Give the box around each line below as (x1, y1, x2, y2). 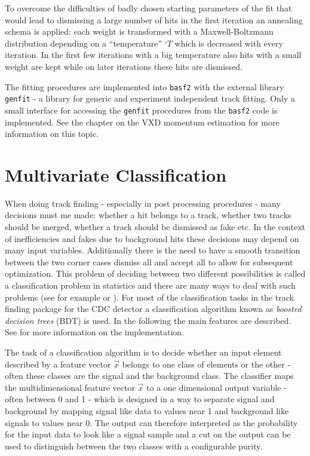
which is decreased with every (174, 36, 283, 49)
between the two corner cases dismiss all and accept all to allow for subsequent (5, 255, 293, 268)
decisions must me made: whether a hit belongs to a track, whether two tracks (5, 209, 291, 221)
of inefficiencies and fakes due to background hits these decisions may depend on (5, 232, 299, 244)
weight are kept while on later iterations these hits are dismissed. (5, 60, 243, 72)
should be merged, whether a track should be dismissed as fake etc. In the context (5, 221, 305, 233)
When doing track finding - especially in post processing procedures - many (5, 197, 281, 209)
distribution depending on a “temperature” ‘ (5, 36, 167, 49)
